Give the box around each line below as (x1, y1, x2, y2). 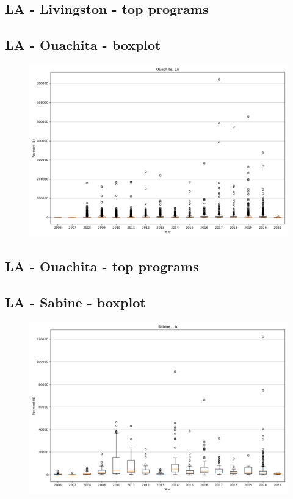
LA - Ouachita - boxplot (5, 35, 161, 54)
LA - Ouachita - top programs (5, 257, 199, 276)
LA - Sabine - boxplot (5, 293, 146, 312)
